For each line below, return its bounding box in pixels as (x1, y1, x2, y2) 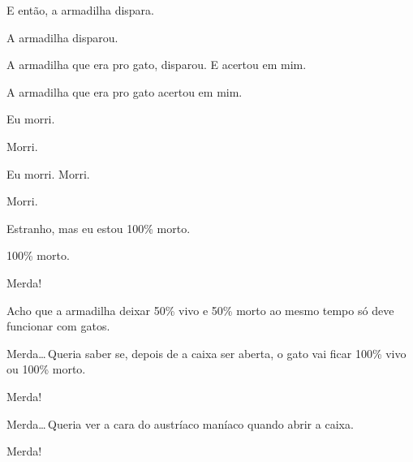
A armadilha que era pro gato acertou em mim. (6, 83, 243, 100)
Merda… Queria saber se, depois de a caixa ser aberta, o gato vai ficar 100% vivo (6, 344, 407, 361)
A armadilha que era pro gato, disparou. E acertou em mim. (6, 56, 307, 73)
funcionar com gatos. (6, 317, 110, 335)
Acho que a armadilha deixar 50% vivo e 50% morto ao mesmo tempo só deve (6, 301, 394, 318)
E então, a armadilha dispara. (6, 2, 154, 18)
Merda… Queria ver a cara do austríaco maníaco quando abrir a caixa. (6, 415, 354, 432)
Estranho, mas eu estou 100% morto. (6, 219, 191, 236)
